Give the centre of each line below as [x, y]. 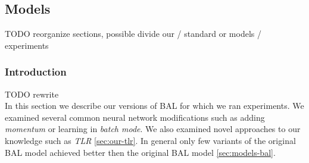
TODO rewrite [32, 94]
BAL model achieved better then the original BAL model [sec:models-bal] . [140, 152]
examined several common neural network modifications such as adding [135, 117]
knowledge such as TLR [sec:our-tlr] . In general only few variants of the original [150, 140]
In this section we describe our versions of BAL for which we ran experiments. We [154, 106]
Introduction [36, 72]
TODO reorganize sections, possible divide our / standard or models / [133, 34]
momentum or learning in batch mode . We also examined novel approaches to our [153, 129]
